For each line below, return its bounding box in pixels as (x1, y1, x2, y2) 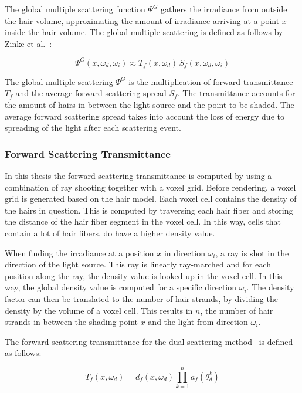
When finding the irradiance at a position (5, 246, 154, 259)
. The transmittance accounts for (177, 87, 296, 99)
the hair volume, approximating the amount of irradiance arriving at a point (5, 14, 280, 26)
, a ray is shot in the (215, 246, 289, 259)
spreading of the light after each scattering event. (5, 121, 181, 134)
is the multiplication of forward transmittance (128, 75, 293, 87)
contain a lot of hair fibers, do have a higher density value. (5, 227, 215, 239)
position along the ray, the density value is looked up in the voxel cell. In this (5, 269, 283, 282)
